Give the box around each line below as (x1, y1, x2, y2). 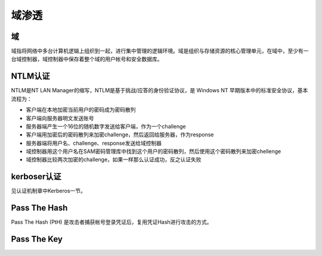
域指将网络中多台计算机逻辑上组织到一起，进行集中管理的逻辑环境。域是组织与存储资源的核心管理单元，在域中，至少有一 (11, 48, 309, 55)
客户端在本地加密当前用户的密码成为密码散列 (26, 106, 136, 113)
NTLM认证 (11, 71, 50, 82)
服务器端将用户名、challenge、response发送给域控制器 (26, 139, 162, 146)
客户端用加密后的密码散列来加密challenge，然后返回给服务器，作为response (26, 131, 214, 138)
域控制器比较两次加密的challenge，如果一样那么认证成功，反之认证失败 (26, 156, 202, 163)
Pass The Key (11, 234, 63, 244)
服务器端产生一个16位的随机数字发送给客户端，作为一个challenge (26, 123, 186, 130)
